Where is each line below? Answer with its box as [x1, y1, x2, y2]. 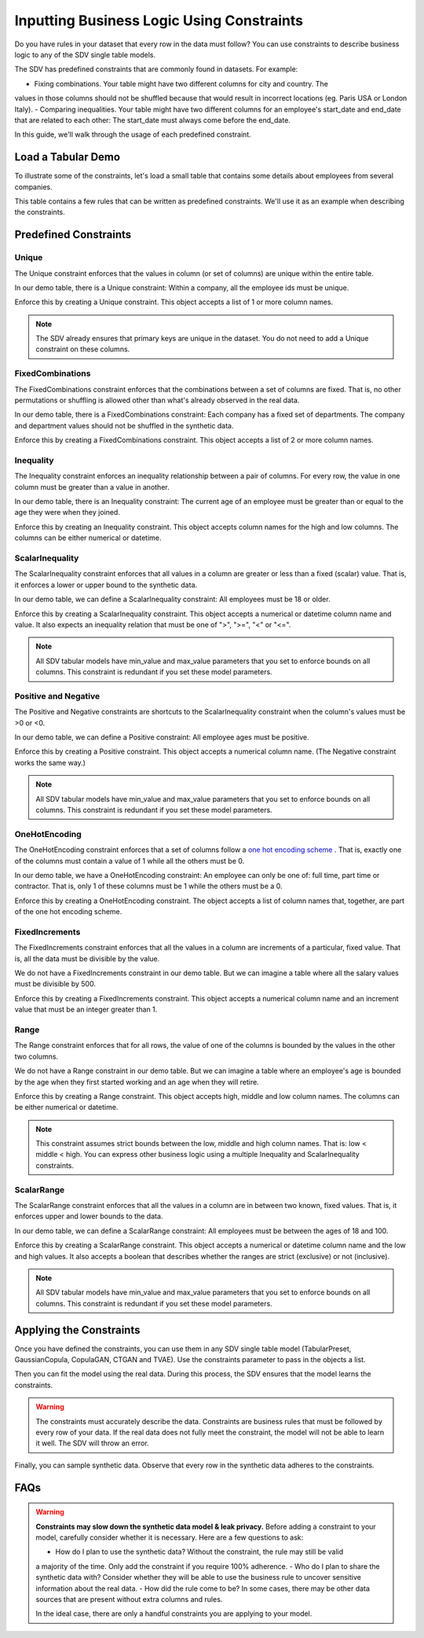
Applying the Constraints [14, 1323, 141, 1336]
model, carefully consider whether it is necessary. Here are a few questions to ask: [35, 1533, 304, 1542]
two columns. [14, 1052, 59, 1061]
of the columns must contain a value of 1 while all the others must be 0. [14, 856, 245, 865]
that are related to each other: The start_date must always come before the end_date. [14, 115, 291, 125]
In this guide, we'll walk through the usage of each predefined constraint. [14, 130, 251, 139]
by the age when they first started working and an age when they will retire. [14, 1077, 259, 1086]
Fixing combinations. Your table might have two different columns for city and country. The [34, 79, 329, 88]
